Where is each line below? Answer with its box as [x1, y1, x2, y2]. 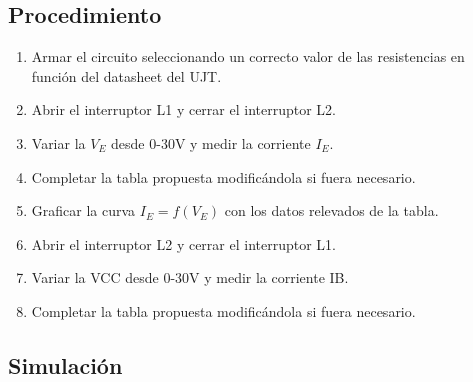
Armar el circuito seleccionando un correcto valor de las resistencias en [31, 46, 465, 67]
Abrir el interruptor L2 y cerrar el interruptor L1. [31, 233, 336, 254]
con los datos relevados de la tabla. [224, 200, 439, 221]
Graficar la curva [31, 200, 136, 221]
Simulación [8, 349, 123, 380]
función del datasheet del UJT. [31, 65, 222, 86]
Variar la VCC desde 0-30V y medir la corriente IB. [31, 267, 349, 288]
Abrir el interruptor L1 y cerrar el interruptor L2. [31, 99, 336, 120]
